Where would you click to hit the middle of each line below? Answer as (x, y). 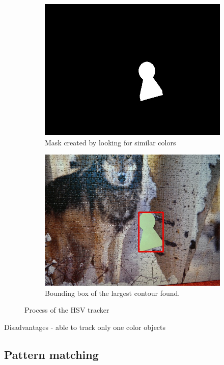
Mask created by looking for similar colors (110, 142)
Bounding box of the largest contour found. (113, 293)
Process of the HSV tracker (67, 310)
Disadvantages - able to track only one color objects (85, 327)
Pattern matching (51, 354)
